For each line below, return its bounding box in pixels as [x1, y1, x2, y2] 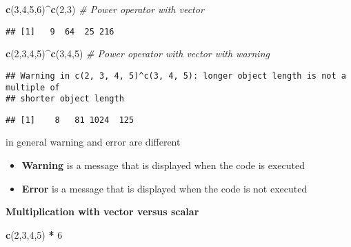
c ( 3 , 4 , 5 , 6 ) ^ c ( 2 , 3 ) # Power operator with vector [6, 2, 204, 16]
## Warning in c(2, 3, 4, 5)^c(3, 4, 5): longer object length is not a [6, 70, 346, 81]
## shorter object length [6, 94, 124, 104]
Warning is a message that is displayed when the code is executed [21, 158, 305, 172]
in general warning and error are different [6, 135, 181, 149]
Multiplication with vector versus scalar [6, 204, 199, 219]
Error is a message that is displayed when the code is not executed [21, 181, 308, 195]
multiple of [6, 82, 60, 92]
